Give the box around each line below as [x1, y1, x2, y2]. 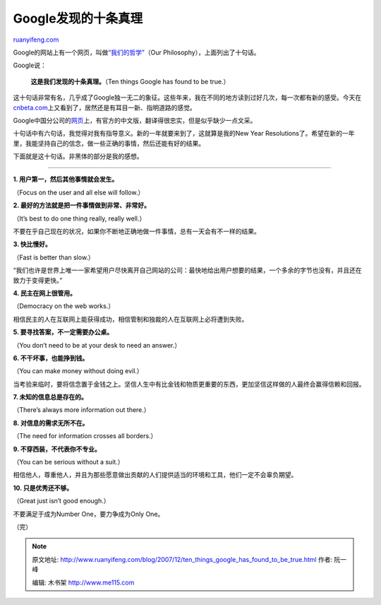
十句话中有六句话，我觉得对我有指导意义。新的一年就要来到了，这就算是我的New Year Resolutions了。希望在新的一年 [13, 129, 356, 138]
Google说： [13, 61, 47, 70]
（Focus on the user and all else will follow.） [13, 188, 145, 196]
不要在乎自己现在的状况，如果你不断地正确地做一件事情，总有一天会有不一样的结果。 [13, 227, 260, 236]
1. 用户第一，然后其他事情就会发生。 [13, 175, 119, 184]
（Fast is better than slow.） [13, 253, 95, 262]
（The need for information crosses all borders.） [13, 432, 157, 440]
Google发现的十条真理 [13, 11, 143, 26]
